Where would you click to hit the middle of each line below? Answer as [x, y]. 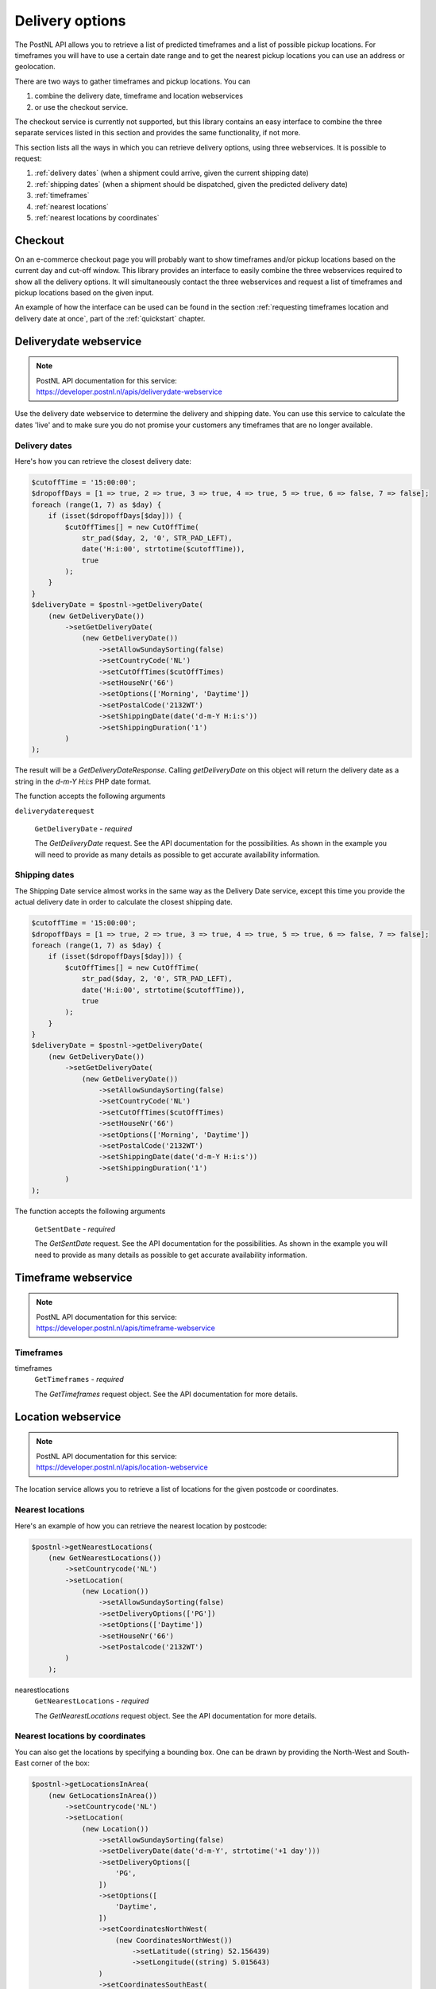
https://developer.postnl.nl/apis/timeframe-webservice [126, 1328]
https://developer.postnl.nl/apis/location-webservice [122, 1467]
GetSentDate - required [75, 1228]
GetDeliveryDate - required [83, 828]
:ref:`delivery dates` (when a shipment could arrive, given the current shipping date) [172, 173]
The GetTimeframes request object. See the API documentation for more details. [166, 1394]
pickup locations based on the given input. [84, 293]
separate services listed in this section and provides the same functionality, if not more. [158, 133]
